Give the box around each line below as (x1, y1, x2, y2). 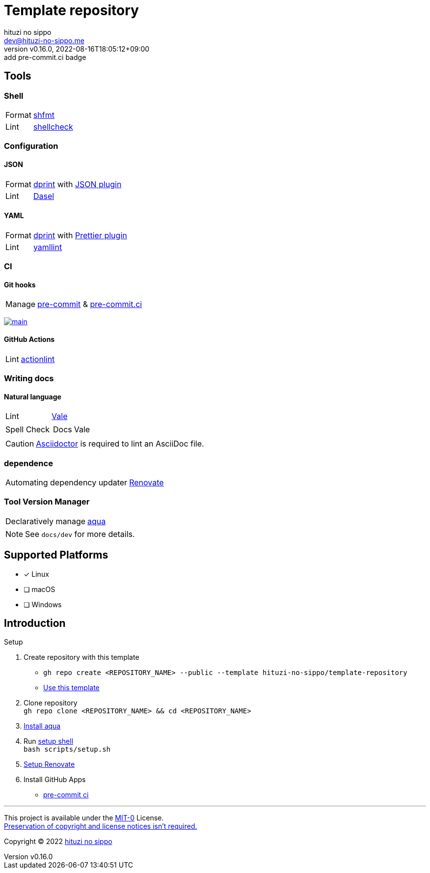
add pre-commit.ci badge (4, 53, 86, 61)
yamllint (33, 242, 62, 252)
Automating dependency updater (5, 477, 128, 487)
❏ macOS (24, 585, 55, 593)
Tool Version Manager (4, 497, 90, 507)
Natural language (4, 392, 61, 401)
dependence (4, 458, 53, 468)
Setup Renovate (24, 760, 75, 769)
